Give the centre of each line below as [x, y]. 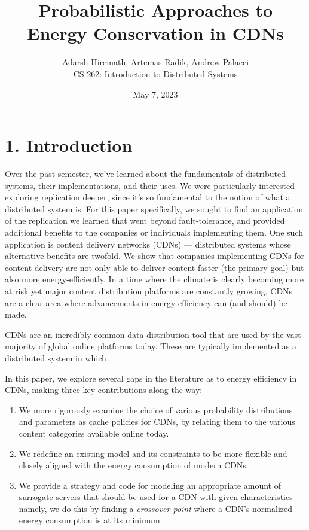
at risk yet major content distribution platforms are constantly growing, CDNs [149, 290]
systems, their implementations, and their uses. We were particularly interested [150, 185]
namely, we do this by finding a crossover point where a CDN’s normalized [155, 508]
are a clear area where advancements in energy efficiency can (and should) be [146, 302]
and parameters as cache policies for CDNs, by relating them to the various [157, 421]
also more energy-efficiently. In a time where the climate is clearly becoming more [154, 279]
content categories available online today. [94, 433]
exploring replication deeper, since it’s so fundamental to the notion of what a [148, 197]
